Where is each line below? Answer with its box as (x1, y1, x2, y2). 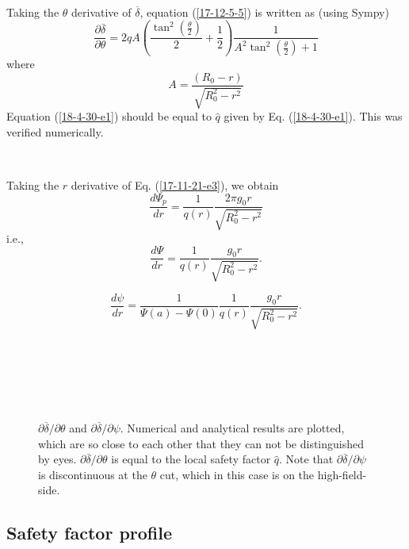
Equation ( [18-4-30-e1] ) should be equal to (6, 108, 212, 125)
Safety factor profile (6, 520, 173, 545)
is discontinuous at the (38, 466, 147, 482)
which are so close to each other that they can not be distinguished (38, 435, 365, 451)
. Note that (279, 451, 334, 467)
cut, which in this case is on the (159, 466, 315, 482)
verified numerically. (6, 123, 104, 140)
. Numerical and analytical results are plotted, (120, 420, 345, 436)
